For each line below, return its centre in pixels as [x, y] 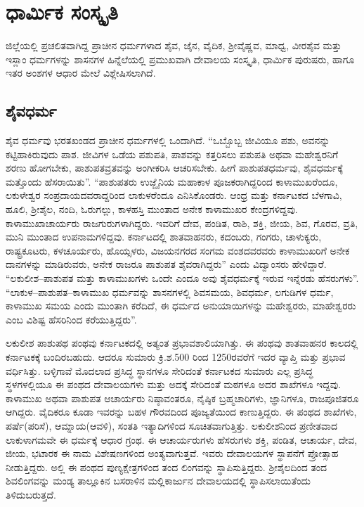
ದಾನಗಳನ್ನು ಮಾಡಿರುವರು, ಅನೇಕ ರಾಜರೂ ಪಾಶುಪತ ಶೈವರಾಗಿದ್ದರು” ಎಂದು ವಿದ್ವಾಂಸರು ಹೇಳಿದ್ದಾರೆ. [166, 264]
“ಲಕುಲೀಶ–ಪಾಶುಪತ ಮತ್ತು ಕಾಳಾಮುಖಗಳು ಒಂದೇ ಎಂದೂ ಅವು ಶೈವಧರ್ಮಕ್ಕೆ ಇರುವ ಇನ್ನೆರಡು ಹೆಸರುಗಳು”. [182, 278]
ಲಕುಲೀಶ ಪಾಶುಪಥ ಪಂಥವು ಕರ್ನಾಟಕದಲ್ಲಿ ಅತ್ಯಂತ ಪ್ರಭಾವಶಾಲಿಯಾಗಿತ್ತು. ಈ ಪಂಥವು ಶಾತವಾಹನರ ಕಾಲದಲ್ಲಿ [182, 343]
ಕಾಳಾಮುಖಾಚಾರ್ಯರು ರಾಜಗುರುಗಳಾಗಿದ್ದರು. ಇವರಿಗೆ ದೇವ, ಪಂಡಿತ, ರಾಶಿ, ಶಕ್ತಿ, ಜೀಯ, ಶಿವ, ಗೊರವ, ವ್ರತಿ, [182, 223]
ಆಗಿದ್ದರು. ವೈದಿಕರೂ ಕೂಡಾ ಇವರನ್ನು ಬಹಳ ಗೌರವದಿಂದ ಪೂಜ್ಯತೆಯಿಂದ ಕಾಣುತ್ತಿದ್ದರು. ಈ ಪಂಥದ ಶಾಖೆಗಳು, [181, 412]
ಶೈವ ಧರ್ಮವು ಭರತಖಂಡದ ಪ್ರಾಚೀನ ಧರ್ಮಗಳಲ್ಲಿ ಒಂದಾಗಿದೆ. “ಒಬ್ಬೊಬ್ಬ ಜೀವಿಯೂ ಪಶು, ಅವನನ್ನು [168, 140]
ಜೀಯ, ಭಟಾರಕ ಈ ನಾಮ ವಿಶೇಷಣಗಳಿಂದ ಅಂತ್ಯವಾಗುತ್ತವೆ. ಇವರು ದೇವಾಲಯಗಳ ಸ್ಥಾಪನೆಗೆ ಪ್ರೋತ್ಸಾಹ [172, 453]
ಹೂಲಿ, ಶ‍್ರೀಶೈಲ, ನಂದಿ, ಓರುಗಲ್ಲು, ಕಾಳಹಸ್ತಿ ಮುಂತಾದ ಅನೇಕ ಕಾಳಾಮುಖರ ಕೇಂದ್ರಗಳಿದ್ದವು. [152, 209]
